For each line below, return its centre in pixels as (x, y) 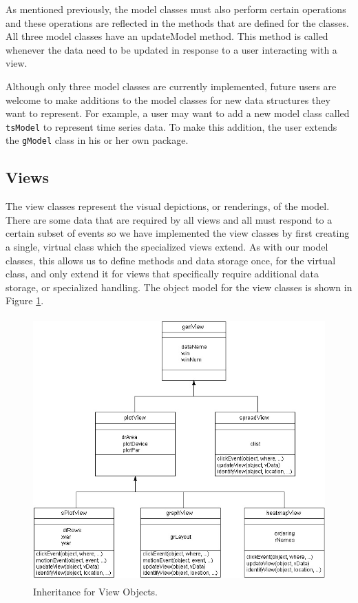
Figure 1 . (25, 300)
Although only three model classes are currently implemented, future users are (171, 86)
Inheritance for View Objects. (95, 591)
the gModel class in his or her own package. (97, 140)
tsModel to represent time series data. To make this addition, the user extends (171, 126)
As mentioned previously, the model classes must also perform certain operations (176, 9)
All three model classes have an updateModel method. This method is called (167, 36)
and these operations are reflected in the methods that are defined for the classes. (177, 22)
